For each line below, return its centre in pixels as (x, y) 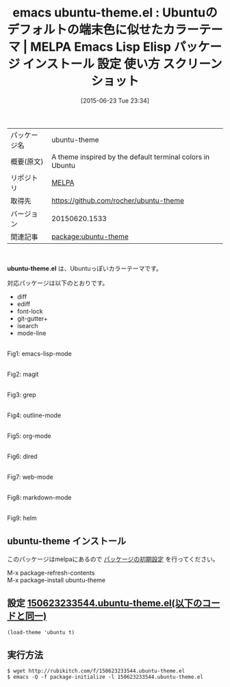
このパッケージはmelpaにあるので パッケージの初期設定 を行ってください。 (113, 559)
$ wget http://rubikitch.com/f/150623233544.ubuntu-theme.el (96, 671)
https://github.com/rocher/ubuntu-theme (118, 200)
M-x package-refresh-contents (51, 573)
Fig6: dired (22, 456)
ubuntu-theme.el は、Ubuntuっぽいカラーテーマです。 (85, 268)
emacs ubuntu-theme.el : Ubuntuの (115, 13)
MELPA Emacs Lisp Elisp (101, 47)
